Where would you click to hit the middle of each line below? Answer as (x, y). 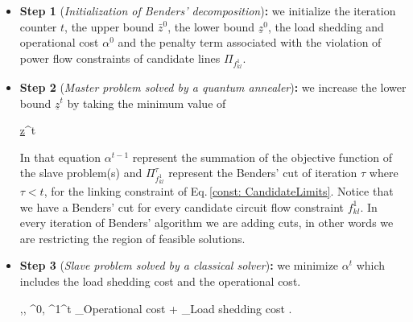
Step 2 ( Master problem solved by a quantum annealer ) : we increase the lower (213, 87)
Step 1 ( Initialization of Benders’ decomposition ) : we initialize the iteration (208, 10)
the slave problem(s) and (81, 173)
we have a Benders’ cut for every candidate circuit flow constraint (182, 206)
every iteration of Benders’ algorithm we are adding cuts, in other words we (206, 223)
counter (38, 26)
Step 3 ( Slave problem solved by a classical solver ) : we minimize (179, 265)
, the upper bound (109, 26)
